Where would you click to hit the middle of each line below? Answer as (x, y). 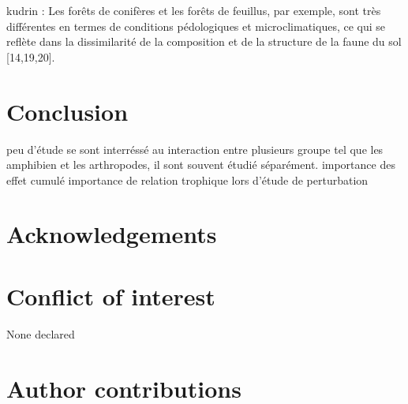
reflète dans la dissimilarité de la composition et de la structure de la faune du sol (204, 41)
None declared (41, 333)
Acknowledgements (112, 234)
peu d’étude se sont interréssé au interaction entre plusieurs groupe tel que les (195, 149)
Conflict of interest (111, 296)
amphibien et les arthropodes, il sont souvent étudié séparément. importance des (201, 165)
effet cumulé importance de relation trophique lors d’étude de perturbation (187, 180)
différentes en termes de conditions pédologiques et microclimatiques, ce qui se (196, 26)
